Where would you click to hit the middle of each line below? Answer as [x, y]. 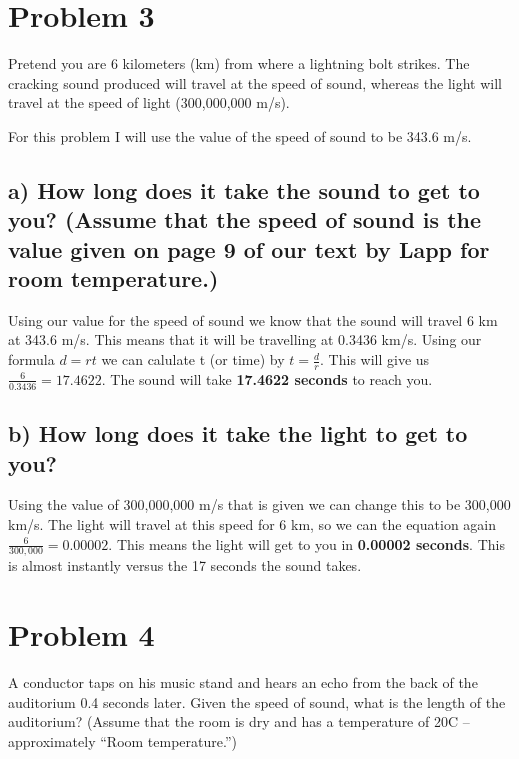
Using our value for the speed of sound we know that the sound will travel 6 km [253, 319]
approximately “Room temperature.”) [122, 740]
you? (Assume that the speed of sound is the [245, 219]
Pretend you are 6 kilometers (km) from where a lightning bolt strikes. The [239, 63]
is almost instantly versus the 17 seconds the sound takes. [185, 565]
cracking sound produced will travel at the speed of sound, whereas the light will [255, 82]
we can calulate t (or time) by [193, 359]
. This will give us [375, 359]
